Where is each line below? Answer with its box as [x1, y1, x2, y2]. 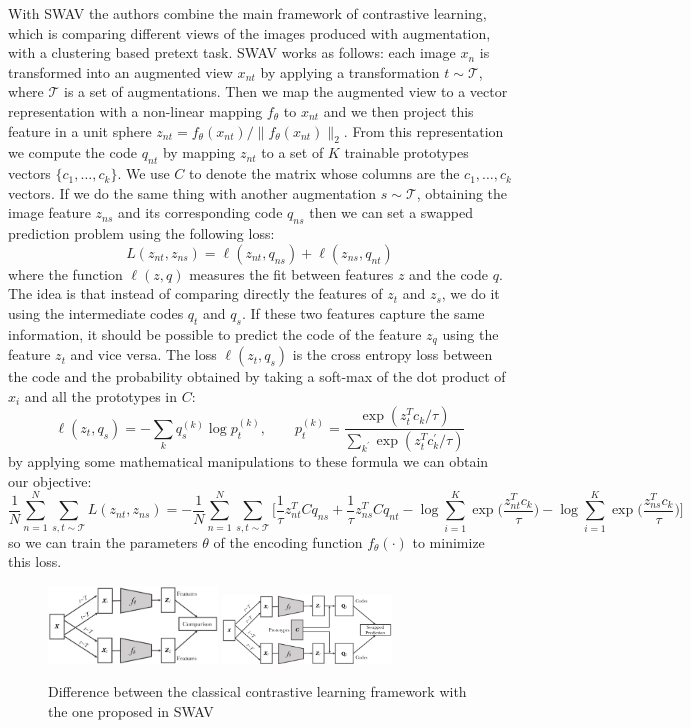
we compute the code [8, 142, 138, 163]
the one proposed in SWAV [48, 700, 214, 721]
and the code [409, 263, 488, 284]
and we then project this [323, 100, 474, 121]
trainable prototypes [344, 142, 469, 163]
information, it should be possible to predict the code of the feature [8, 323, 422, 344]
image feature [8, 202, 91, 223]
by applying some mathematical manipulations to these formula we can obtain [8, 451, 489, 472]
